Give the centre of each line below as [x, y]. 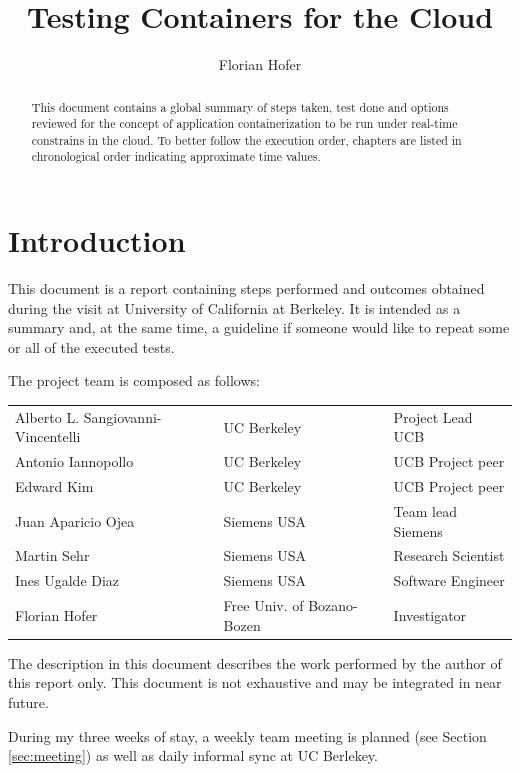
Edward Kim [54, 486]
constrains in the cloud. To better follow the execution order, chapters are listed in [246, 139]
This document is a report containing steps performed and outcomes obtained [246, 288]
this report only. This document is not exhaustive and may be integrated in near [255, 682]
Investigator [430, 614]
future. [28, 701]
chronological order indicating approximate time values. [176, 156]
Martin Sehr [52, 555]
